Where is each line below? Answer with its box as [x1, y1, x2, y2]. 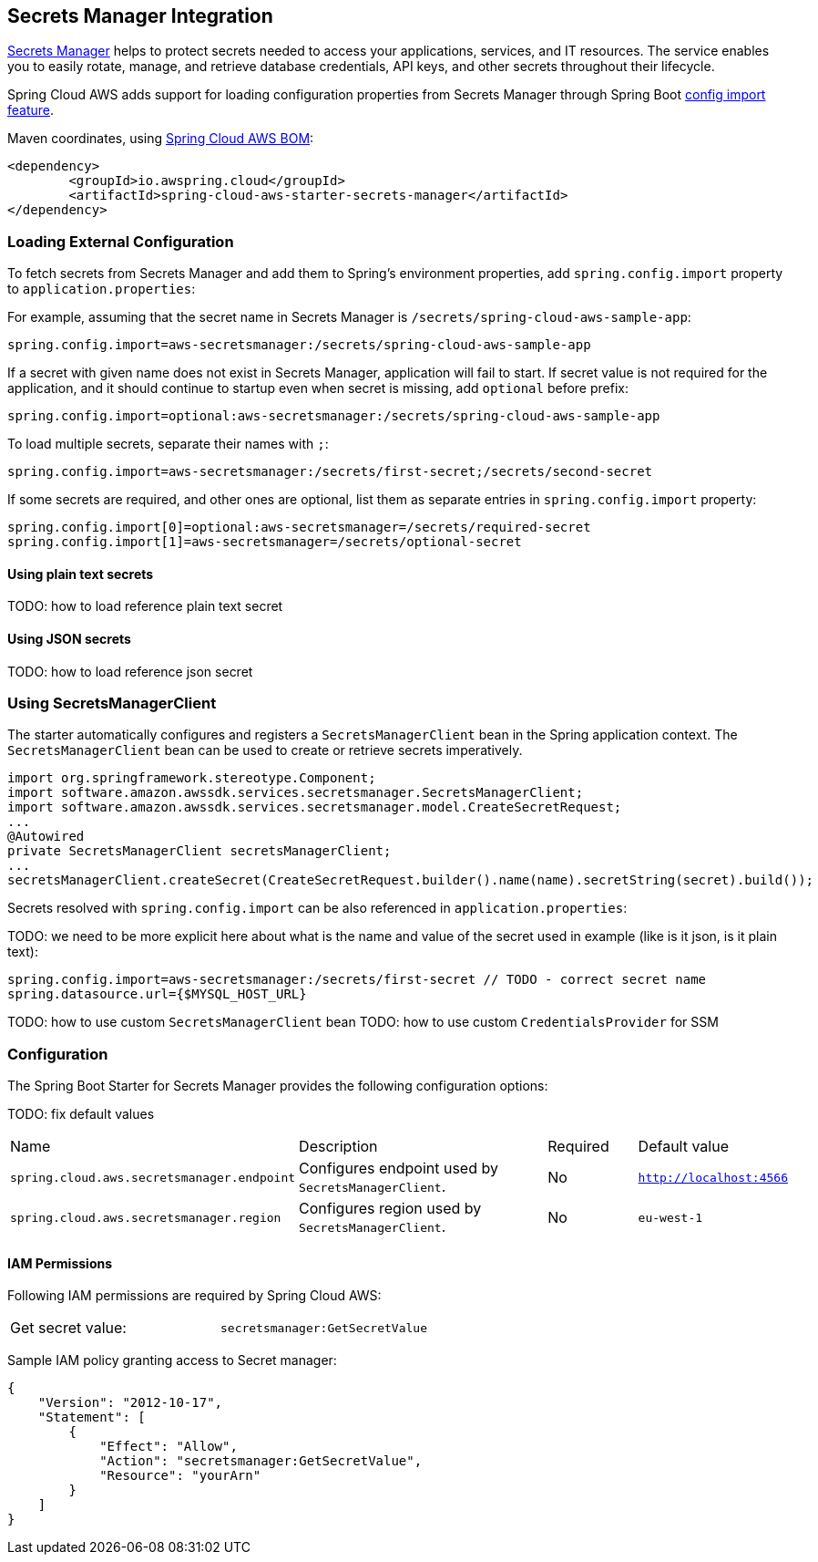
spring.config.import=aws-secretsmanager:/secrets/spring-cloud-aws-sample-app [7, 337, 591, 353]
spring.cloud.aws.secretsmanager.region [10, 1210, 281, 1225]
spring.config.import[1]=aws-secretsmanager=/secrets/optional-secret [7, 534, 522, 550]
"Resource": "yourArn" [99, 1468, 261, 1484]
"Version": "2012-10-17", [37, 1395, 223, 1411]
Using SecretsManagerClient [7, 693, 217, 712]
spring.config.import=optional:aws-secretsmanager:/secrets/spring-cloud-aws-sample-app [7, 409, 660, 424]
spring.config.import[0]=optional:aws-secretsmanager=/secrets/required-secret [7, 520, 591, 535]
